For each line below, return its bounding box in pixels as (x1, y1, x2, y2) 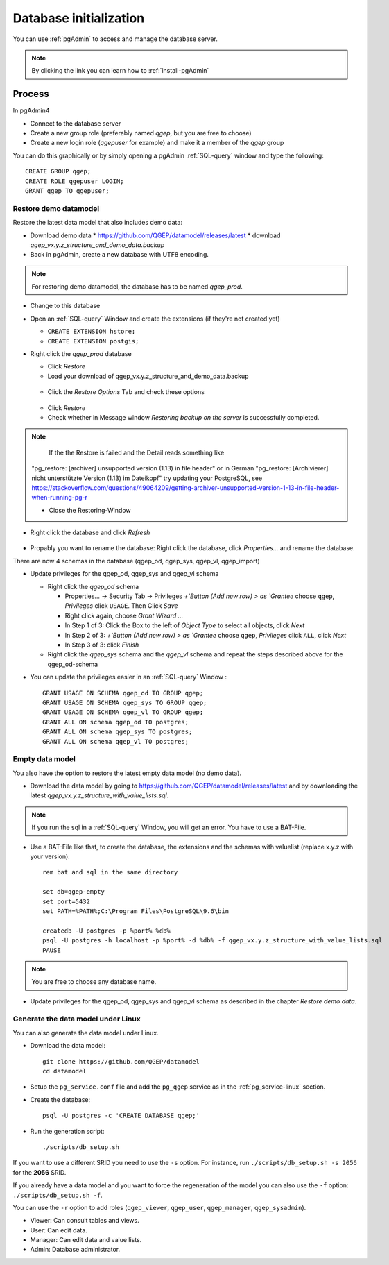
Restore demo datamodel (12, 203, 100, 213)
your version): (30, 852, 71, 860)
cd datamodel (42, 1067, 87, 1075)
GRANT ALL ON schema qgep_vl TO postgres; (42, 738, 189, 745)
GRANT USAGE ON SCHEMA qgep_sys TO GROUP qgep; (42, 698, 207, 706)
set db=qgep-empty (42, 888, 105, 896)
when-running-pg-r (31, 493, 88, 502)
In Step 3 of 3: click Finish (64, 640, 139, 649)
